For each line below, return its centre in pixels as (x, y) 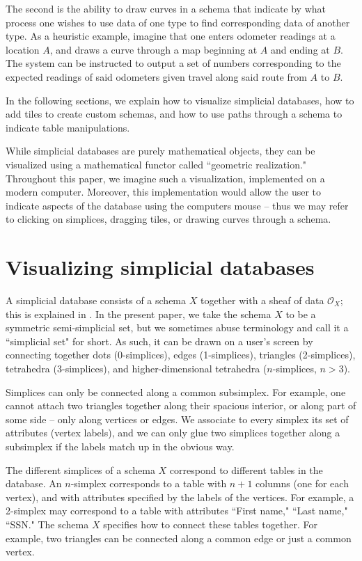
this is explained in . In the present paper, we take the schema (139, 314)
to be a (301, 314)
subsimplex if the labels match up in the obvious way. (120, 446)
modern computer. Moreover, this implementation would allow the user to (164, 192)
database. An (34, 483)
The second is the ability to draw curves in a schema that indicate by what (166, 8)
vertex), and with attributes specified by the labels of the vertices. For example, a (180, 497)
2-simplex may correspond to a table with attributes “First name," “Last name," (177, 511)
